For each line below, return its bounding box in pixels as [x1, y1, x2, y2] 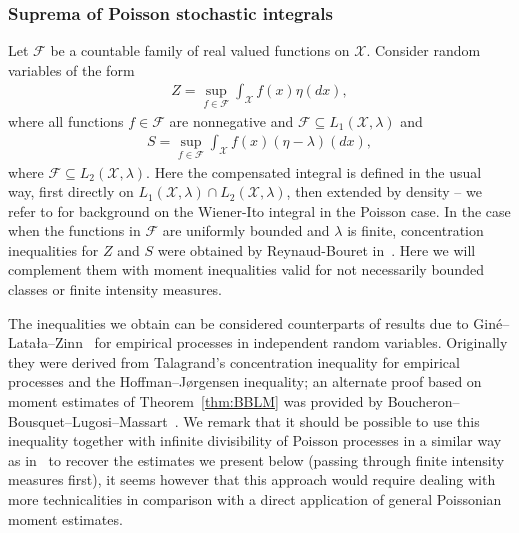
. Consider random [366, 40, 481, 61]
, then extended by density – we [286, 181, 482, 202]
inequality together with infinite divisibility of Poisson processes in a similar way [8, 430, 502, 451]
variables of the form [8, 59, 135, 80]
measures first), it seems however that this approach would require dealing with [8, 469, 496, 490]
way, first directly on [8, 181, 134, 202]
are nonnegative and [169, 110, 294, 131]
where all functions [8, 110, 124, 131]
